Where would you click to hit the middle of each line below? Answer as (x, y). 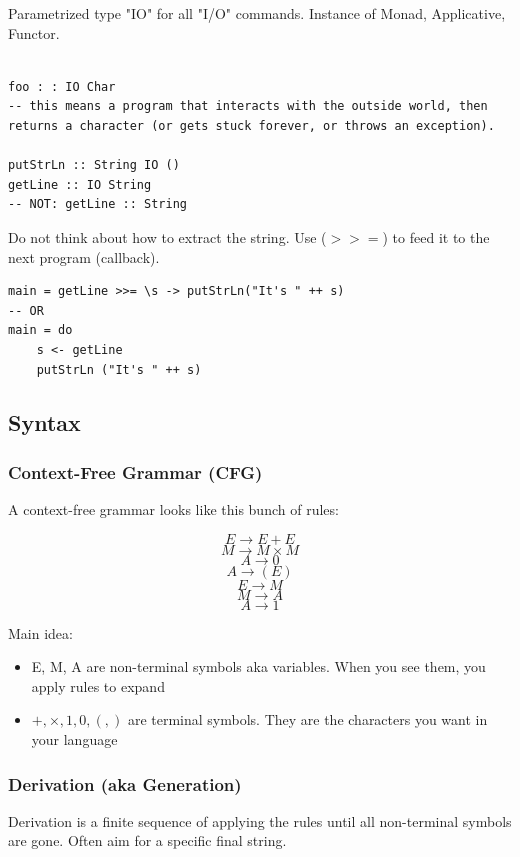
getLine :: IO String (80, 184)
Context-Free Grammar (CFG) (135, 471)
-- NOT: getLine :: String (97, 204)
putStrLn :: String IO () (94, 165)
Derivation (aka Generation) (125, 783)
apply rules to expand (98, 685)
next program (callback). (84, 256)
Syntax (44, 422)
